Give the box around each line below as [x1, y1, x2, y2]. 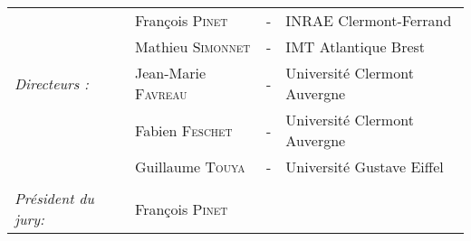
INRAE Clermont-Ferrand [285, 10, 452, 31]
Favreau [135, 83, 187, 104]
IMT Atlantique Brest [285, 36, 426, 57]
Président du [14, 188, 94, 209]
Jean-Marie [135, 62, 207, 83]
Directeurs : [14, 72, 90, 94]
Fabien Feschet [135, 119, 233, 141]
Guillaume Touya [135, 156, 245, 177]
